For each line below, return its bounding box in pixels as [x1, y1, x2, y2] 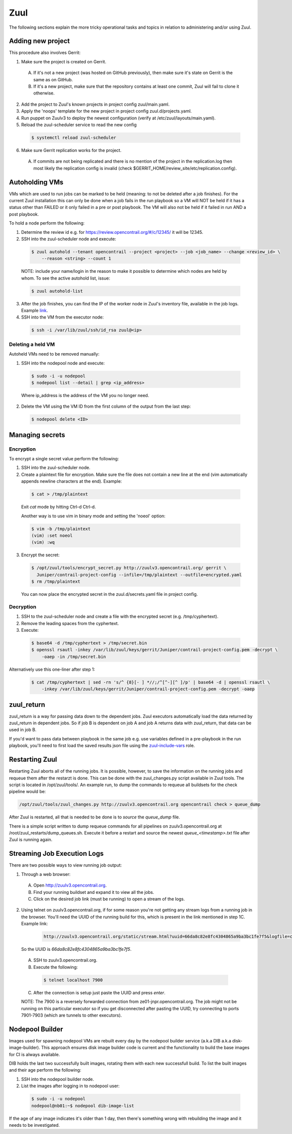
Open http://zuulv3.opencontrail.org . [33, 882, 107, 888]
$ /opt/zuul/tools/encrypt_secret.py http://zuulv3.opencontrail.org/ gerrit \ [31, 565, 227, 571]
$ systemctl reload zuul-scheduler [31, 134, 116, 140]
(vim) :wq [31, 540, 55, 545]
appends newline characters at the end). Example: [21, 478, 122, 484]
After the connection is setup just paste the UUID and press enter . [33, 989, 165, 996]
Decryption [9, 603, 36, 610]
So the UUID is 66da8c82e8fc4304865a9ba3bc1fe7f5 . [21, 946, 131, 952]
